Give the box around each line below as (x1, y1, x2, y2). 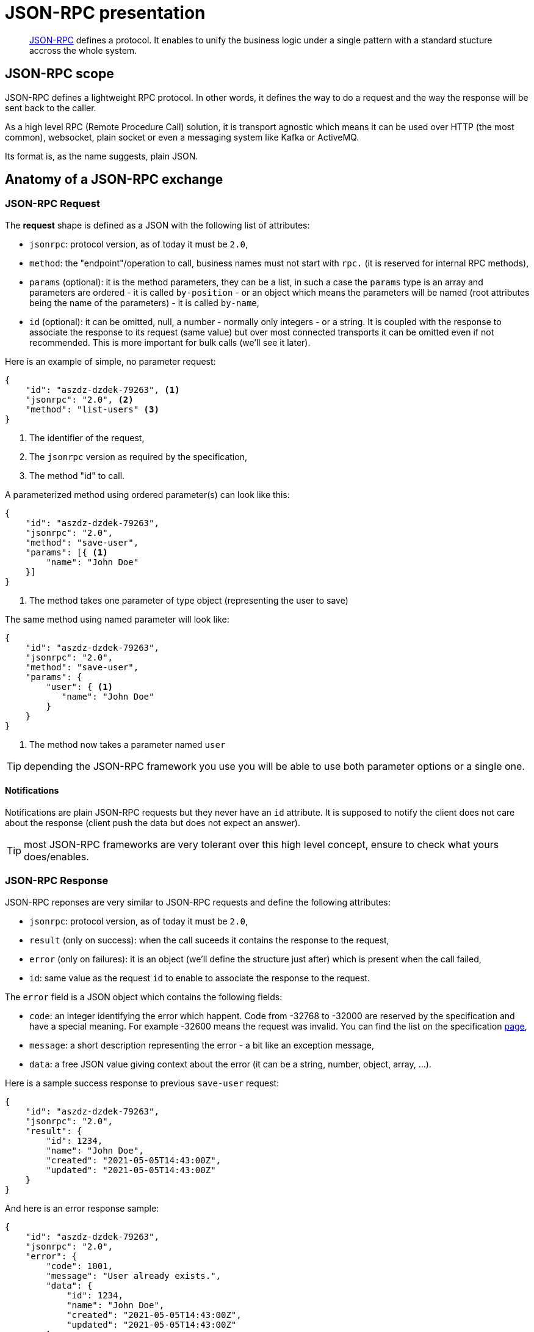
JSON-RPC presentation (5, 2, 206, 23)
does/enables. (24, 851, 89, 863)
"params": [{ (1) (25, 547, 108, 557)
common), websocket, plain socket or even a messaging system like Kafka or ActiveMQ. (5, 131, 359, 142)
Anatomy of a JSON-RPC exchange (5, 172, 223, 188)
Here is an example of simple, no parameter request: (5, 356, 216, 367)
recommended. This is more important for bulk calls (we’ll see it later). (29, 337, 311, 348)
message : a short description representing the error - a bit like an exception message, (29, 1039, 375, 1050)
